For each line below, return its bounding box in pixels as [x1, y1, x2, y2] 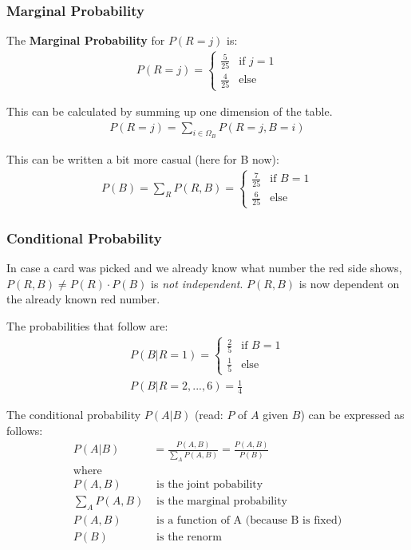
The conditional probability [6, 406, 141, 422]
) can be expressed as [300, 406, 405, 422]
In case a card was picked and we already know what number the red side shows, [6, 259, 402, 275]
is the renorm [156, 531, 222, 543]
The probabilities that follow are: [6, 317, 168, 334]
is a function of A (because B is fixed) [156, 514, 342, 526]
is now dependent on [298, 275, 400, 291]
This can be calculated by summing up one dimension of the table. [6, 103, 333, 120]
